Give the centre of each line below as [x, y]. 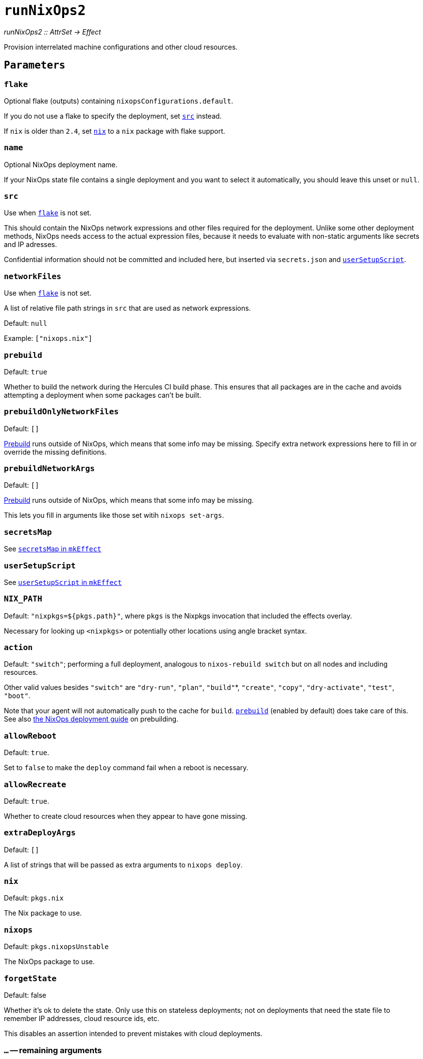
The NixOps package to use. [50, 962]
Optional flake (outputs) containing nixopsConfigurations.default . [119, 101]
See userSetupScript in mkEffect [63, 582]
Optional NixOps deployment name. [61, 164]
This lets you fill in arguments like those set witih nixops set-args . [114, 515]
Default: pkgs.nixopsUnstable [56, 947]
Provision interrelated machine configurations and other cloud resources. [121, 47]
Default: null [26, 323]
